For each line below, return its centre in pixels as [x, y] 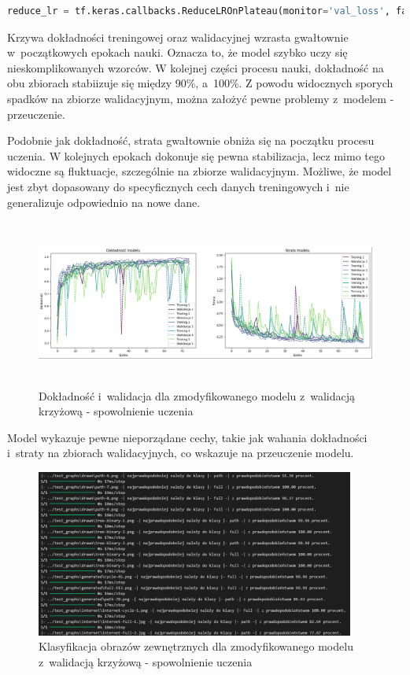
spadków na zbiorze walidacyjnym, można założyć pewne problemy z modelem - [201, 98]
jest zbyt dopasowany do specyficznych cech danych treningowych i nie [178, 186]
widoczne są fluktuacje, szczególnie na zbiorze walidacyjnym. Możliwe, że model [199, 171]
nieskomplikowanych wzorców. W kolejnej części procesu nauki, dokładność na [196, 67]
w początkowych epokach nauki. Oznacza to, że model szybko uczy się [177, 52]
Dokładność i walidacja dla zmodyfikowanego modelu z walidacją [197, 395]
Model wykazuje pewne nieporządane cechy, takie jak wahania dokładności [187, 437]
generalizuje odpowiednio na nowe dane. [104, 202]
